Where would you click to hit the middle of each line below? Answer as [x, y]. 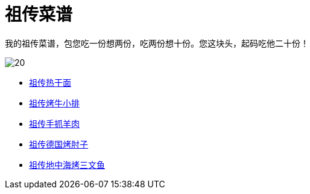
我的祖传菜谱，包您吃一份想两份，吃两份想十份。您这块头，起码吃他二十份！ [157, 43]
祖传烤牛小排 [54, 103]
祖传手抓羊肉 [54, 123]
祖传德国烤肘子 [59, 144]
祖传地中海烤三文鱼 [67, 164]
